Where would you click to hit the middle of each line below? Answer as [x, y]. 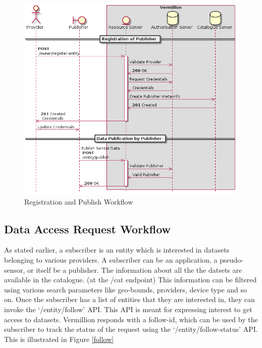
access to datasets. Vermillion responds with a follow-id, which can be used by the [131, 319]
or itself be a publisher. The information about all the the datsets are [135, 269]
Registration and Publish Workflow [79, 201]
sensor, [15, 269]
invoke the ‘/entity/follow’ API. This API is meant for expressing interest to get [128, 309]
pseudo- [231, 260]
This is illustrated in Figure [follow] [59, 339]
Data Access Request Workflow [88, 229]
